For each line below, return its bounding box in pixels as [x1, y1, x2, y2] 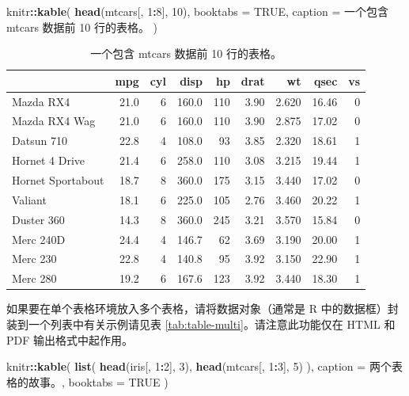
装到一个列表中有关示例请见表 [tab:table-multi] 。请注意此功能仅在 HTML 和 [6, 315, 396, 332]
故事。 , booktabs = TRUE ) [28, 373, 169, 390]
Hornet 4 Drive [12, 152, 85, 169]
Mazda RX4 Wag [12, 112, 96, 129]
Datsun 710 [12, 132, 67, 149]
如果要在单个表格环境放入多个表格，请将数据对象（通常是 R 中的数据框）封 [6, 300, 399, 317]
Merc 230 [12, 250, 57, 267]
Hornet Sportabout [12, 172, 104, 188]
